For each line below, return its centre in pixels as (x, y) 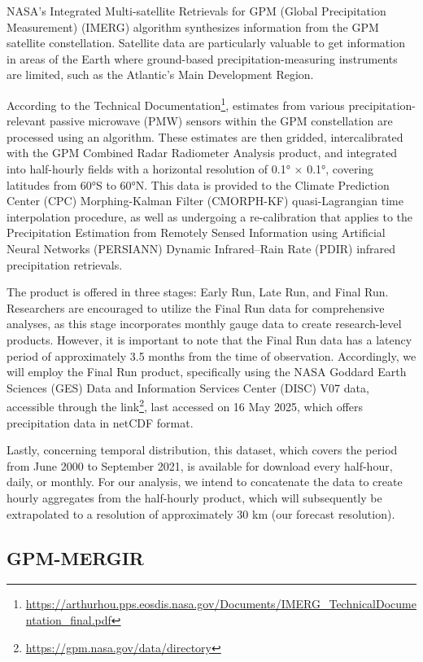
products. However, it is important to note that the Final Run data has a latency (209, 339)
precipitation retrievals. (65, 264)
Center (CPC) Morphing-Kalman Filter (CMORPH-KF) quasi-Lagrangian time (205, 201)
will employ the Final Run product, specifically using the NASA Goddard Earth (207, 372)
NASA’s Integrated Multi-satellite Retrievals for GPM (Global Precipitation (196, 11)
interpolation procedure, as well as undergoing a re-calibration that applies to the (210, 216)
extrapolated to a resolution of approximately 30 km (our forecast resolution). (201, 513)
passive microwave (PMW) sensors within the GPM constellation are (221, 121)
